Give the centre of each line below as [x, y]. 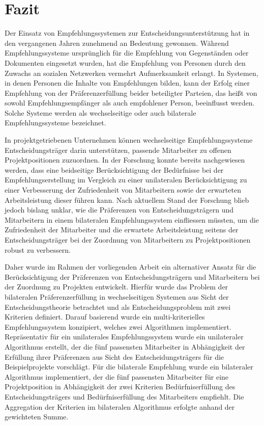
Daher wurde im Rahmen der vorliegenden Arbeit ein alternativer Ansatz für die [130, 267]
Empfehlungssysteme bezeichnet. [55, 123]
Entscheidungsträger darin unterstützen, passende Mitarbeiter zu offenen [118, 150]
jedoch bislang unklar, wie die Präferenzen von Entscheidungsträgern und [119, 210]
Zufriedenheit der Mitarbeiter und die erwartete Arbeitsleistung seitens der [122, 230]
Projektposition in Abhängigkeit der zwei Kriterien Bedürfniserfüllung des [120, 387]
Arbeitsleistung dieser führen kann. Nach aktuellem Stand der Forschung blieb [127, 200]
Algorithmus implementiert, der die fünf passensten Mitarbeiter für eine [117, 376]
